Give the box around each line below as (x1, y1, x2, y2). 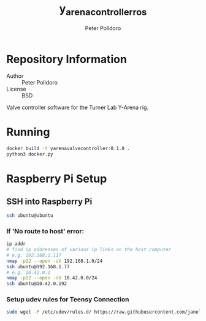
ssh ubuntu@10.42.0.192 (6, 281, 67, 287)
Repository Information (6, 52, 128, 66)
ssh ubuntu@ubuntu (6, 212, 53, 219)
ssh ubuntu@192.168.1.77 (6, 263, 70, 270)
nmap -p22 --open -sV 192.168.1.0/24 (6, 258, 103, 264)
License (6, 85, 26, 93)
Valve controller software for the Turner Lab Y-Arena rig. (6, 104, 149, 111)
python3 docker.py (6, 151, 53, 157)
